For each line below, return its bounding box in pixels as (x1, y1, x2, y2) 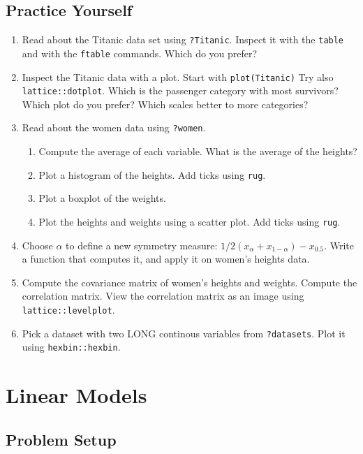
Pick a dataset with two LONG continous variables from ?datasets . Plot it (22, 325, 346, 340)
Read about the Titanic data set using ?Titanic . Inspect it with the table (22, 32, 344, 47)
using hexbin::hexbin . (22, 339, 121, 354)
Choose (22, 237, 53, 252)
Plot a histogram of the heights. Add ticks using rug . (38, 167, 266, 182)
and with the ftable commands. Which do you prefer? (22, 45, 258, 60)
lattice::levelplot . (22, 302, 115, 316)
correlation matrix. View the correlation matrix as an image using (22, 288, 304, 303)
